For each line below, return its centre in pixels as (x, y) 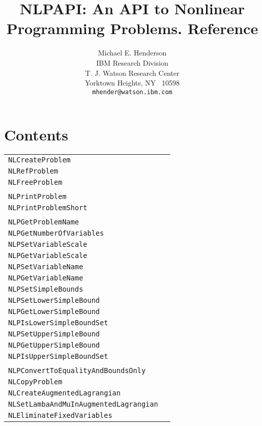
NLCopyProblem (35, 382)
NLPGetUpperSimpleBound (54, 345)
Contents (36, 135)
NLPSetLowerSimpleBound (54, 301)
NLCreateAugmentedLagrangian (64, 393)
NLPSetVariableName (46, 267)
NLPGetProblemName (44, 222)
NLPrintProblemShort (48, 208)
